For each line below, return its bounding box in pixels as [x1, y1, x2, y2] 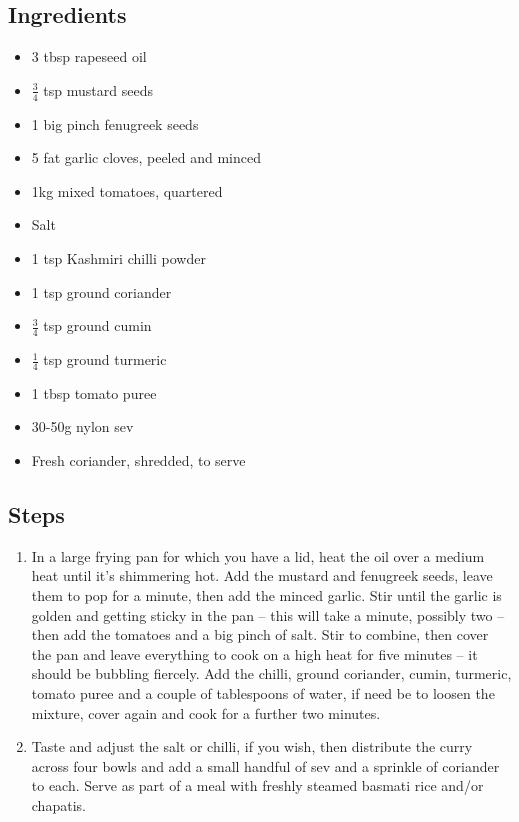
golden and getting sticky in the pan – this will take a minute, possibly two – [31, 604, 505, 625]
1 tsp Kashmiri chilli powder [31, 248, 206, 268]
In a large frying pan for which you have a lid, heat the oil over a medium [31, 545, 485, 566]
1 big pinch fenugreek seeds [31, 113, 199, 134]
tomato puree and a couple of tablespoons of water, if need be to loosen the [31, 682, 495, 703]
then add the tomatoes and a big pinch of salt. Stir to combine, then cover [31, 624, 489, 645]
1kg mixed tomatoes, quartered [31, 180, 223, 201]
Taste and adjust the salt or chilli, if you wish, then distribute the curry [31, 736, 473, 757]
